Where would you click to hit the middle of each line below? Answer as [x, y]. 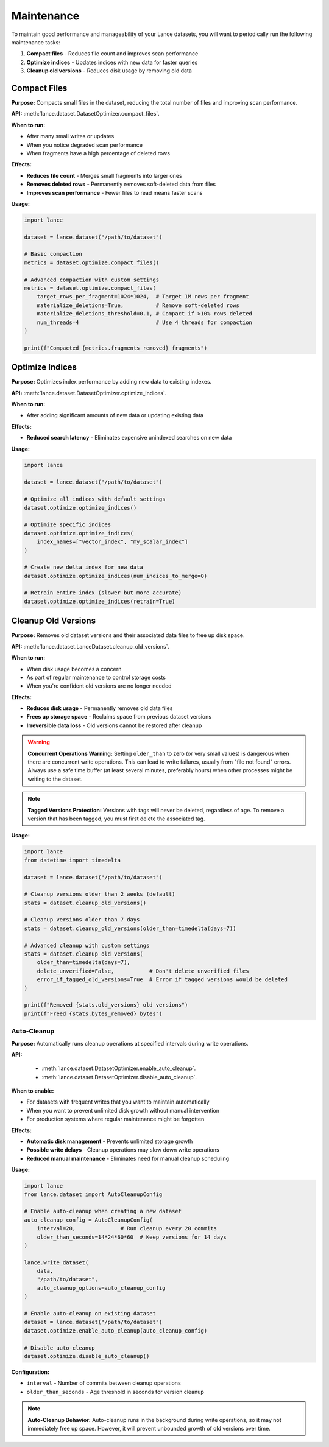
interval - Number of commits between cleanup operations [104, 1383]
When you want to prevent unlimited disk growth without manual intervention [123, 1110]
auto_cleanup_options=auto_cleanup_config [101, 1288]
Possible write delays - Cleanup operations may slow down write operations [123, 1150]
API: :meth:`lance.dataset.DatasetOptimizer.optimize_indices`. [89, 393]
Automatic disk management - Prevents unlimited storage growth [110, 1141]
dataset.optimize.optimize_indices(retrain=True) [100, 601]
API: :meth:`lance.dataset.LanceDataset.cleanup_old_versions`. [90, 646]
